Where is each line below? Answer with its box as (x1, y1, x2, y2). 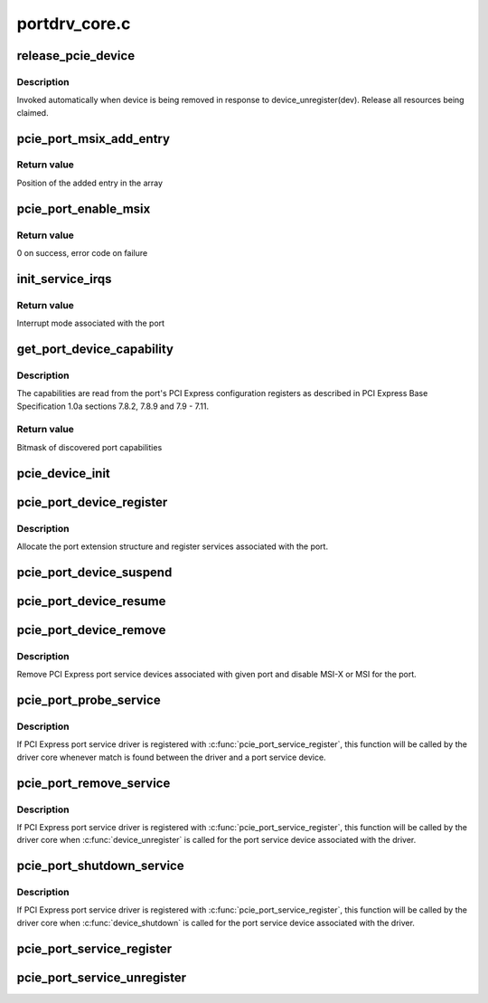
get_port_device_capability (16, 341, 174, 356)
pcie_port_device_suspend (16, 564, 173, 580)
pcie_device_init (16, 466, 110, 481)
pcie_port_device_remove (16, 622, 166, 638)
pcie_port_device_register (16, 494, 168, 510)
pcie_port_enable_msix (16, 201, 151, 216)
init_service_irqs (16, 271, 112, 287)
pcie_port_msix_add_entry (16, 131, 171, 147)
